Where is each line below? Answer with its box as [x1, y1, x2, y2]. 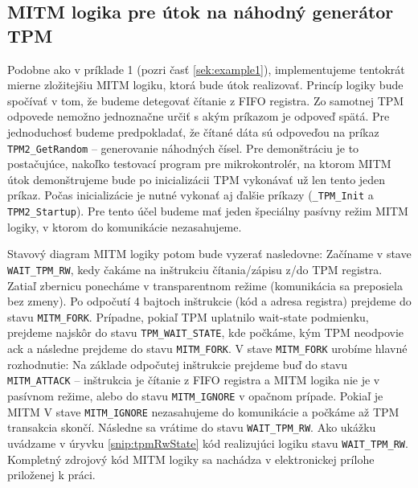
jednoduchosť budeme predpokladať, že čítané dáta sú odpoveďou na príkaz [7, 123, 379, 140]
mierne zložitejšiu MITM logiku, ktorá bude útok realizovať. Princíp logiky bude [7, 76, 404, 93]
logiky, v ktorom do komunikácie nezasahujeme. [7, 218, 242, 235]
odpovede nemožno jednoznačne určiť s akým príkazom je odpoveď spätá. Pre [7, 108, 390, 125]
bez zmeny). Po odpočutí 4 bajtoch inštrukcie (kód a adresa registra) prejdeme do [7, 293, 412, 310]
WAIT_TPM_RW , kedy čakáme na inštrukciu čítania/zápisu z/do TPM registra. [7, 260, 383, 277]
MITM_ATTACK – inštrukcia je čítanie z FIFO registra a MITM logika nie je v [7, 371, 380, 388]
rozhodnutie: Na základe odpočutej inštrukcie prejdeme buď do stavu [7, 355, 348, 372]
